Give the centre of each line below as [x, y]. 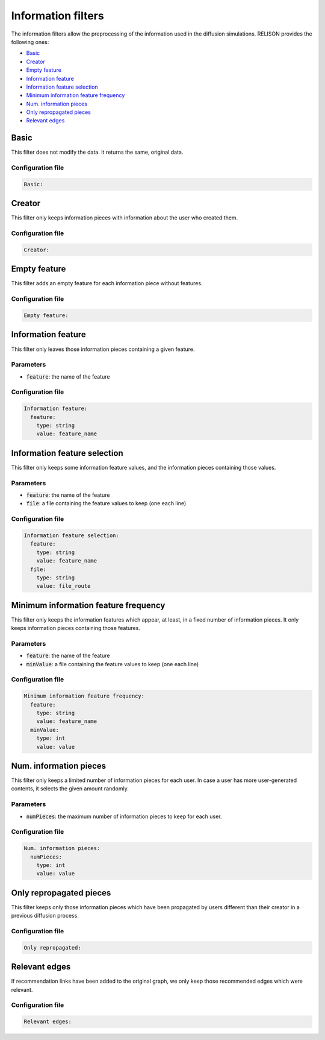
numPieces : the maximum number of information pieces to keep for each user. [124, 816]
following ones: [30, 42]
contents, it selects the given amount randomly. [70, 789]
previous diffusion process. [45, 916]
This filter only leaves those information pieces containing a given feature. [103, 349]
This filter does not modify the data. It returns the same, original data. [97, 152]
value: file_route [63, 586]
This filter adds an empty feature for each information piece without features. [107, 283]
